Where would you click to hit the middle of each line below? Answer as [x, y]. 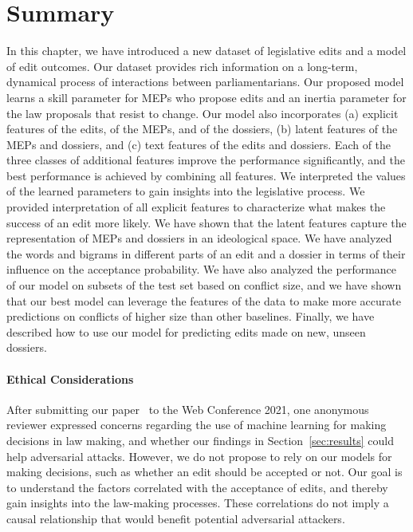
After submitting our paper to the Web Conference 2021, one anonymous [188, 409]
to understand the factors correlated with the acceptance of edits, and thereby [197, 487]
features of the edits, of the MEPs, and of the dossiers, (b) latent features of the [202, 129]
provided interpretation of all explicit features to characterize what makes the [196, 207]
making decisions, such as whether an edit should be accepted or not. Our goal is [205, 472]
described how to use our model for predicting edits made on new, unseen [186, 331]
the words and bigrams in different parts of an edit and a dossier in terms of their [206, 253]
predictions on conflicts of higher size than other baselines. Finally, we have [191, 316]
